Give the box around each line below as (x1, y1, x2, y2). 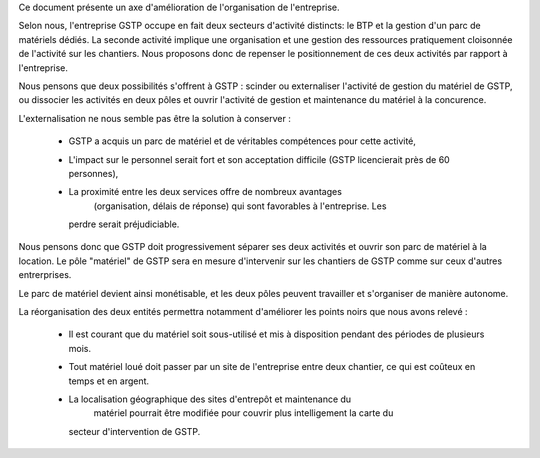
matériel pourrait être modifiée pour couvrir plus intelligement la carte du (93, 407, 394, 419)
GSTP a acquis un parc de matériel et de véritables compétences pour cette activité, (68, 135, 417, 147)
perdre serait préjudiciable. (68, 218, 180, 230)
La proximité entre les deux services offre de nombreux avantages (68, 186, 342, 198)
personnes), (68, 167, 119, 179)
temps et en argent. (68, 375, 150, 387)
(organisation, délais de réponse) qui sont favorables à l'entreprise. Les (93, 200, 387, 212)
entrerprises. (18, 269, 72, 281)
